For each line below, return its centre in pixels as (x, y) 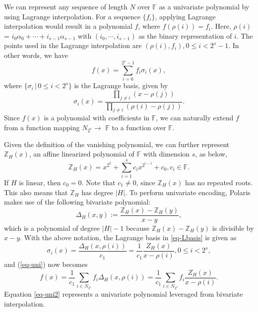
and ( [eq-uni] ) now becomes (46, 264)
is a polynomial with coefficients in (97, 118)
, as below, (211, 154)
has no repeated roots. (219, 182)
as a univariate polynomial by (204, 6)
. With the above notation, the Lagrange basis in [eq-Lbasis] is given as (128, 237)
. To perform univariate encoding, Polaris (188, 192)
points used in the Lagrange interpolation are (73, 45)
